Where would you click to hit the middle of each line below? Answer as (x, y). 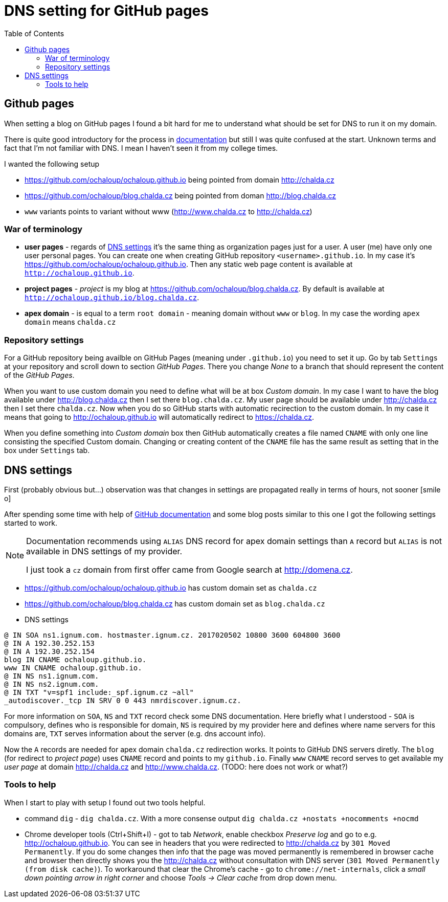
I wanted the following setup (52, 164)
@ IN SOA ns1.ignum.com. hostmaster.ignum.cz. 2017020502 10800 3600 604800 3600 (172, 635)
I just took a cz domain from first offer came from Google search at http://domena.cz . (189, 569)
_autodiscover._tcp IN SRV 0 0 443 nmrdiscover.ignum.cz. (123, 700)
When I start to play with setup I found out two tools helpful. (105, 802)
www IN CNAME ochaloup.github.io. (73, 668)
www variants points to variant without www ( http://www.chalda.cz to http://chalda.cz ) (169, 211)
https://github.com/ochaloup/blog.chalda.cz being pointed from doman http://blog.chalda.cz (181, 195)
